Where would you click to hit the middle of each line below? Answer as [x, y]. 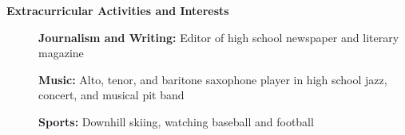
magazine [61, 53]
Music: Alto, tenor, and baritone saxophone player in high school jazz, [213, 79]
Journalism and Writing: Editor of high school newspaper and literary [219, 37]
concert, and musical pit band [111, 95]
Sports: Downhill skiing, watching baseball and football [176, 121]
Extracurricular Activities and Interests [118, 10]
